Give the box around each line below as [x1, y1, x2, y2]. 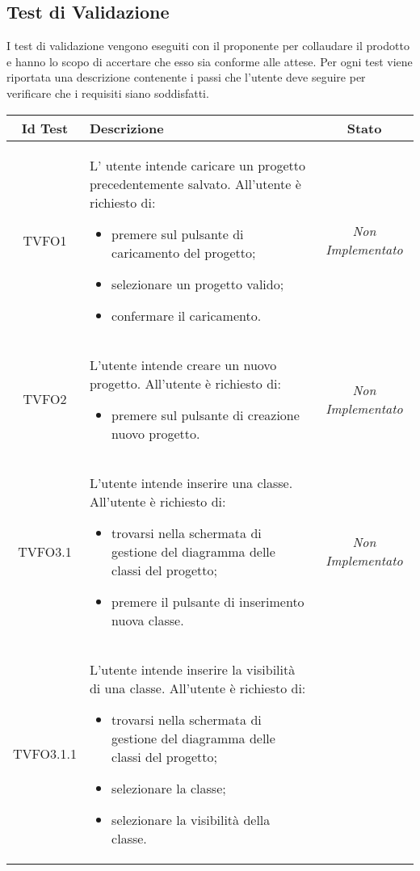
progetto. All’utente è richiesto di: [89, 373, 281, 393]
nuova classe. [111, 610, 184, 629]
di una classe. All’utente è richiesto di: [89, 678, 306, 697]
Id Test [21, 118, 69, 137]
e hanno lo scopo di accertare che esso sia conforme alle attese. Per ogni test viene [6, 53, 413, 69]
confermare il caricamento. [111, 305, 262, 325]
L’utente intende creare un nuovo [89, 355, 277, 374]
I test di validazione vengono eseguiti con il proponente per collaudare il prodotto [6, 37, 409, 54]
